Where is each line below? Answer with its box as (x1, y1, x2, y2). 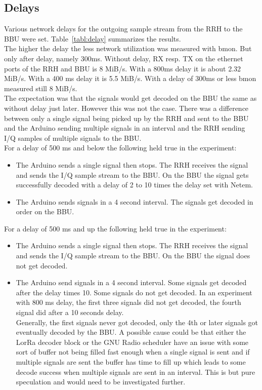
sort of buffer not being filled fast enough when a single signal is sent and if (16, 346, 250, 357)
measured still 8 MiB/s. (4, 83, 77, 93)
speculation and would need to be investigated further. (16, 376, 186, 387)
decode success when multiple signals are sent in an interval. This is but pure (16, 366, 255, 377)
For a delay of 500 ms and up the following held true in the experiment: (4, 223, 227, 233)
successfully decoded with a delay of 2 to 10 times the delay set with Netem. (16, 179, 253, 190)
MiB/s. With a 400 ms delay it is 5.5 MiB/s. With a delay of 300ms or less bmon (4, 73, 256, 84)
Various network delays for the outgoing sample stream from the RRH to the (4, 23, 243, 34)
